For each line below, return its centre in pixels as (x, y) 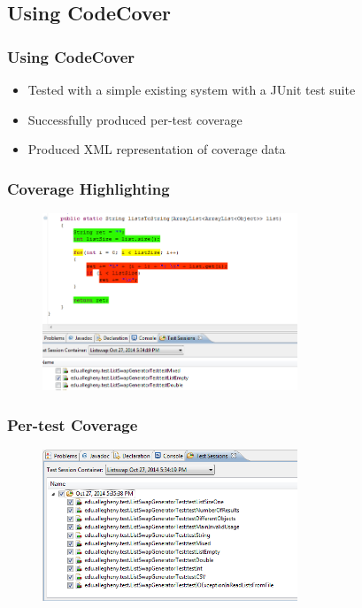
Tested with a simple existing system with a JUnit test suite (192, 89)
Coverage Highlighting (89, 188)
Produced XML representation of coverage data (157, 149)
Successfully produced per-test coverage (135, 119)
